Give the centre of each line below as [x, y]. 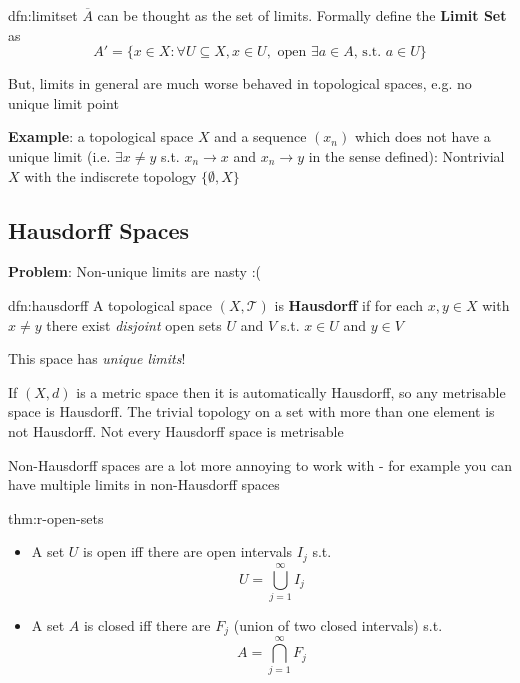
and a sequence [260, 136]
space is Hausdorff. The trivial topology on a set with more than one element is [251, 411]
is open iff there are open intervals [188, 551]
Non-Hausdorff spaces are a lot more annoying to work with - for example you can [260, 464]
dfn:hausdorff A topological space [110, 304]
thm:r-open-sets [56, 517]
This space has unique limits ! [97, 358]
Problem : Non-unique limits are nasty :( [134, 271]
